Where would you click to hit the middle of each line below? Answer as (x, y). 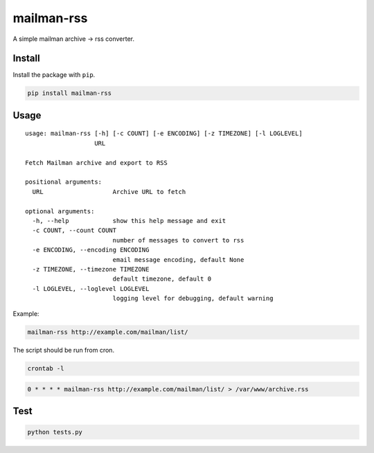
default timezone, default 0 (162, 279)
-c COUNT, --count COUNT (74, 231)
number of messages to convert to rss (178, 240)
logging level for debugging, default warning (193, 299)
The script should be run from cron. (63, 350)
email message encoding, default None (178, 259)
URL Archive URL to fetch (109, 192)
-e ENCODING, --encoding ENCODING (91, 250)
